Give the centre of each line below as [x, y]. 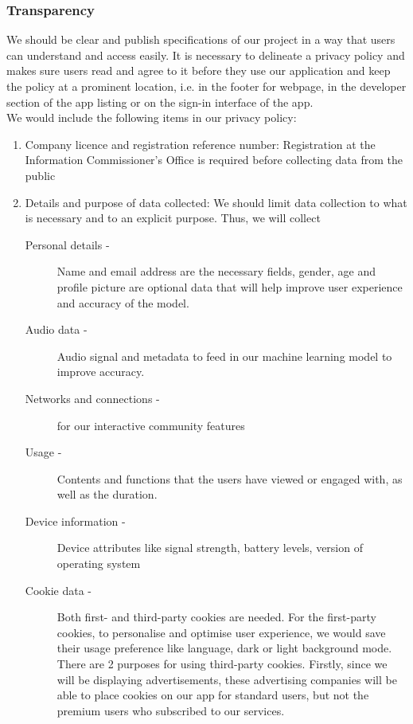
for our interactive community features [151, 425]
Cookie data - [58, 590]
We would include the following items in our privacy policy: [152, 117]
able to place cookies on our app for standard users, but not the [213, 695]
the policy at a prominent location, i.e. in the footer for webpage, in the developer [206, 86]
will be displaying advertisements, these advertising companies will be [227, 679]
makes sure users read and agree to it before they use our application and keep [199, 70]
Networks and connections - [92, 398]
